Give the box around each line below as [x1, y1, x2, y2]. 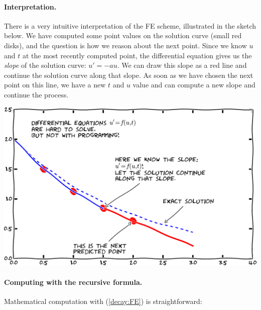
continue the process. [4, 89, 69, 99]
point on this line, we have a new [4, 79, 106, 90]
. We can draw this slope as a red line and [117, 60, 247, 70]
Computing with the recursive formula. [4, 277, 143, 287]
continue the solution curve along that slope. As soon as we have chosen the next [4, 69, 253, 80]
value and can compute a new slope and [133, 79, 255, 90]
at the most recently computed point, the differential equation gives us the [22, 50, 252, 60]
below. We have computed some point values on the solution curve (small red [4, 30, 242, 41]
